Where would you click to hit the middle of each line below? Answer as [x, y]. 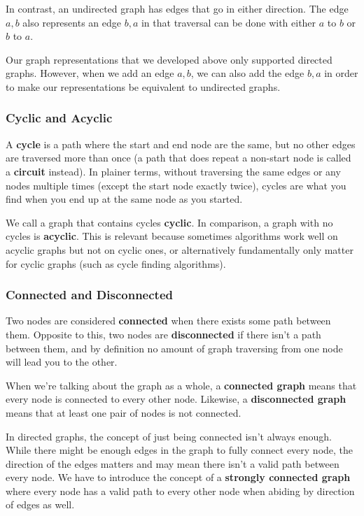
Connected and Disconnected [89, 295]
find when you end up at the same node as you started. [124, 199]
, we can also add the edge [247, 73]
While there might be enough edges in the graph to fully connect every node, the [180, 450]
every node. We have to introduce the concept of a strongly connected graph [178, 477]
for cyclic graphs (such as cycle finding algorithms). [116, 263]
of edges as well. [40, 504]
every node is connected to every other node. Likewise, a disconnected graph [176, 399]
